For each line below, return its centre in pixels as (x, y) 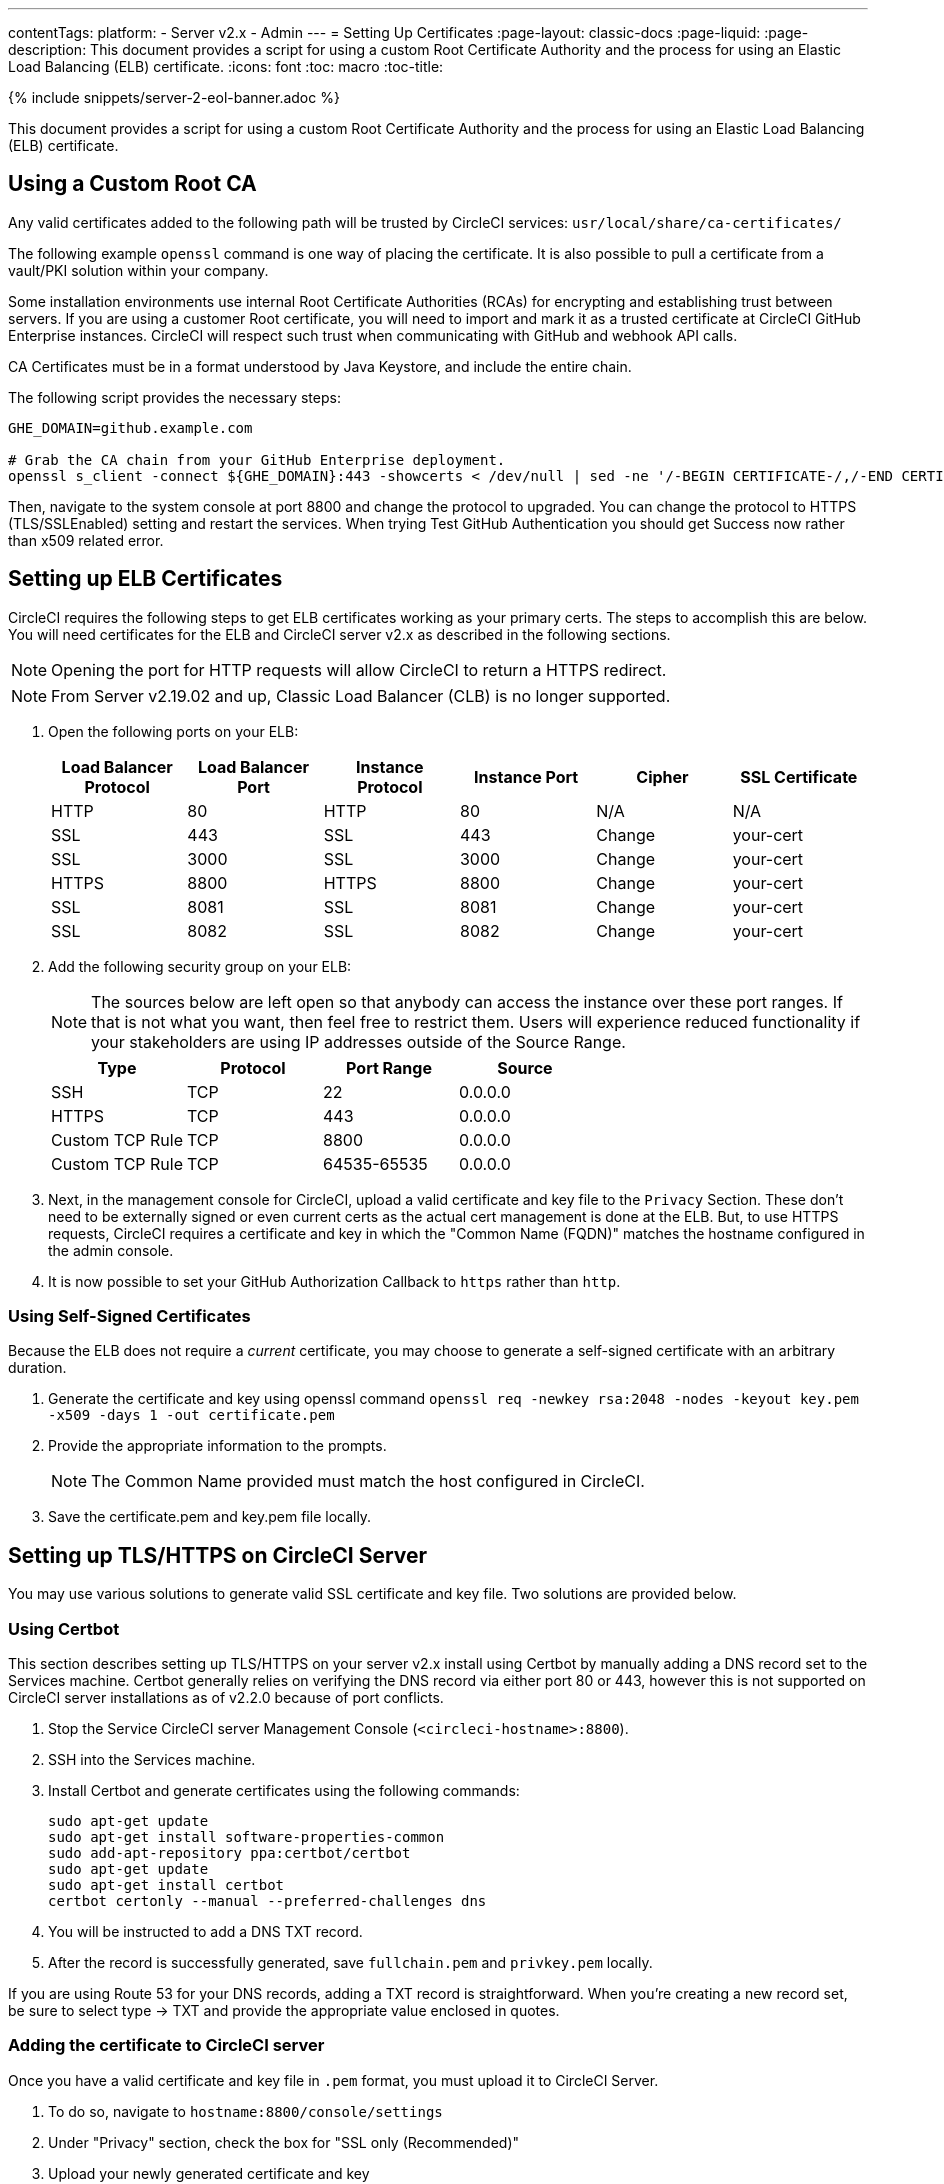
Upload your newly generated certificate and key (209, 2173)
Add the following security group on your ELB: (200, 966)
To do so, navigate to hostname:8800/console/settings (245, 2111)
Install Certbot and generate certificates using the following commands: (284, 1791)
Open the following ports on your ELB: (173, 731)
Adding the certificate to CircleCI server (166, 2045)
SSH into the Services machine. (152, 1760)
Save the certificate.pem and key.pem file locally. (210, 1517)
